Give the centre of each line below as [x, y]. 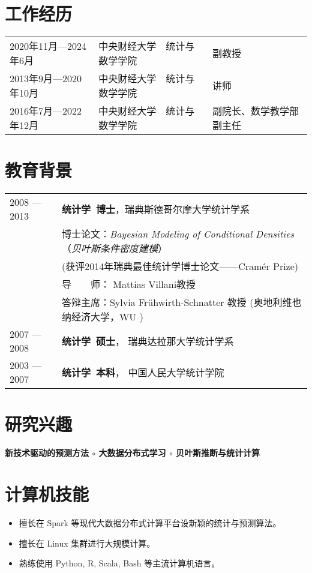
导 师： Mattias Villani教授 [129, 284]
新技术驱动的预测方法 [47, 453]
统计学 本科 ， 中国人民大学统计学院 [143, 373]
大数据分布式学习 [132, 453]
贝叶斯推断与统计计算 [218, 453]
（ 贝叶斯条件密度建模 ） [114, 248]
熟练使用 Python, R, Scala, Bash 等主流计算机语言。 [119, 563]
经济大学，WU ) [107, 317]
